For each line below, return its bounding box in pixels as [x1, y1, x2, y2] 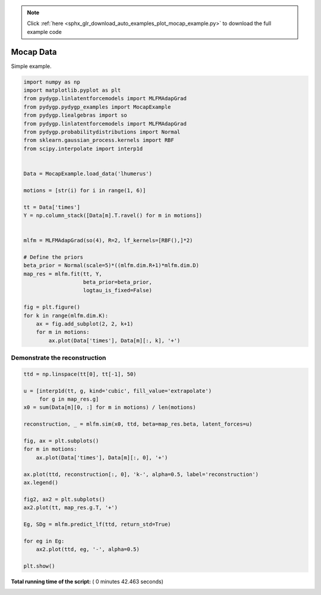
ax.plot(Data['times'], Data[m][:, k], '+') [48, 337, 181, 344]
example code [27, 28, 62, 35]
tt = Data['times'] [23, 203, 80, 210]
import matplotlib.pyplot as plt [23, 87, 121, 94]
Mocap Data [11, 47, 57, 57]
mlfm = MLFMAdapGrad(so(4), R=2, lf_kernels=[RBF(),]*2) [23, 237, 193, 244]
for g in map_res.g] [39, 396, 99, 402]
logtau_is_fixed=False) [83, 287, 153, 294]
